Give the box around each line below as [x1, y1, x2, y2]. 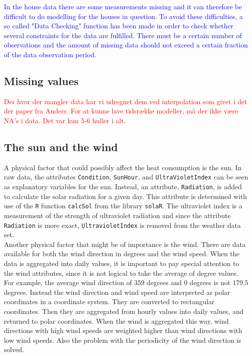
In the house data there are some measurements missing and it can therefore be [4, 1, 242, 11]
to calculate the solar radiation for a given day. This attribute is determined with [4, 191, 247, 201]
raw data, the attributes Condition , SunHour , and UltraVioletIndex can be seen [4, 172, 249, 182]
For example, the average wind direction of [4, 277, 132, 288]
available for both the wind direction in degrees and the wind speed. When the [4, 248, 240, 259]
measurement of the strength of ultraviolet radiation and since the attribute [4, 210, 231, 220]
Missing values [4, 73, 79, 88]
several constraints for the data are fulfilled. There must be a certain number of [4, 30, 242, 40]
